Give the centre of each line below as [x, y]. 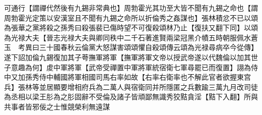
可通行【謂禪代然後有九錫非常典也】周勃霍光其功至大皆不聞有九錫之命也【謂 [131, 8]
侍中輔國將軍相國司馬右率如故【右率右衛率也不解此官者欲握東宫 [145, 77]
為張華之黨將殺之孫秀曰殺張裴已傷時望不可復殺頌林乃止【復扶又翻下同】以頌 [131, 27]
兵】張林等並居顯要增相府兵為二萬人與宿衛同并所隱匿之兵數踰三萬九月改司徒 [131, 87]
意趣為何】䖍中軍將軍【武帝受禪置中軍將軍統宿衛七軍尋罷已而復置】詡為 [131, 67]
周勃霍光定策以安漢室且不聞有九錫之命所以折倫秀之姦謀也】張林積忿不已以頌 [131, 17]
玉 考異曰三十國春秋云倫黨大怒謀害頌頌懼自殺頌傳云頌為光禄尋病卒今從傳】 [131, 47]
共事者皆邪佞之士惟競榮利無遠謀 [57, 106]
